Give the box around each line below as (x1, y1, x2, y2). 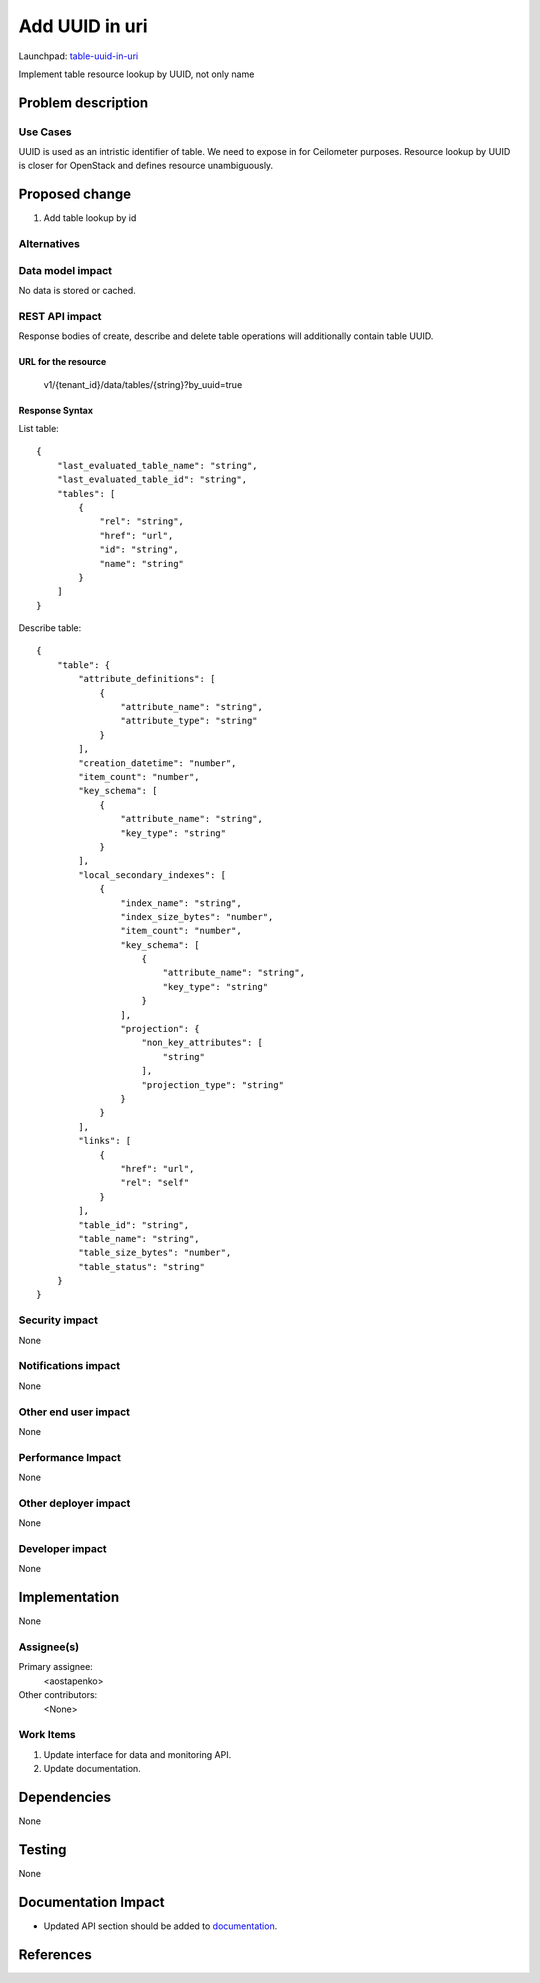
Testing (18, 1841, 67, 1858)
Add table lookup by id (43, 212, 137, 224)
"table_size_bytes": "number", (78, 1247, 232, 1259)
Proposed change (18, 186, 132, 203)
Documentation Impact (18, 1893, 165, 1910)
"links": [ (78, 1135, 132, 1147)
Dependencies (18, 1788, 112, 1805)
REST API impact (18, 309, 102, 323)
